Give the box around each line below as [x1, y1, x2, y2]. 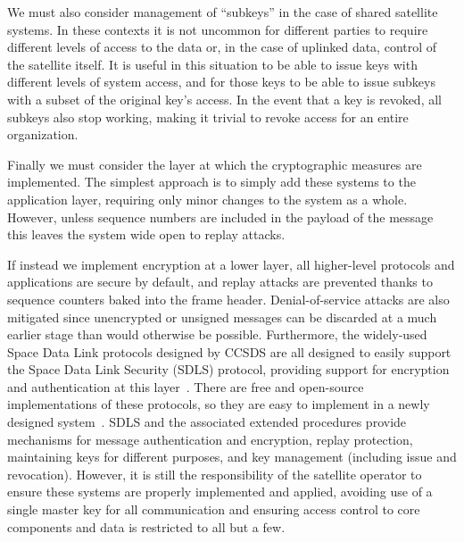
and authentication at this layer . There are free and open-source [7, 377, 364, 396]
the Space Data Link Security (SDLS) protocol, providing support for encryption [7, 360, 450, 379]
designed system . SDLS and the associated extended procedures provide [7, 413, 407, 431]
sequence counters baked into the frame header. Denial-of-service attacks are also [7, 289, 450, 308]
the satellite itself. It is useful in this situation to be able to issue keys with [7, 54, 418, 73]
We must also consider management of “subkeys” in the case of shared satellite [7, 3, 438, 21]
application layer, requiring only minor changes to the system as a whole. [7, 189, 408, 208]
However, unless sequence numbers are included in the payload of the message [7, 207, 434, 226]
